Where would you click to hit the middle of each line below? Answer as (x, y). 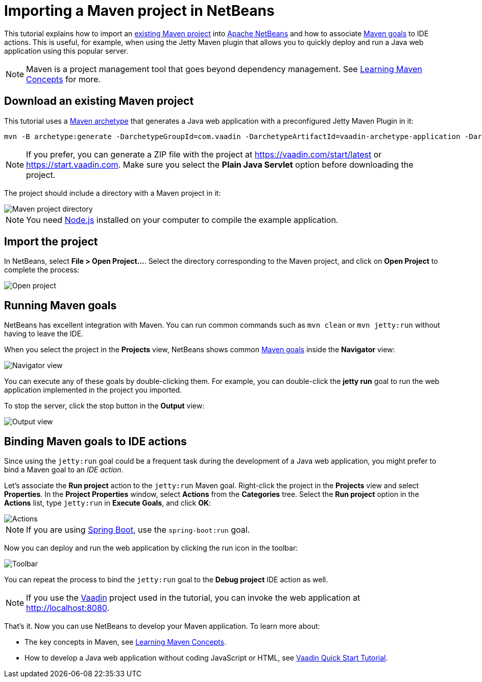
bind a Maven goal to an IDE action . (64, 470)
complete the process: (42, 270)
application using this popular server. (66, 51)
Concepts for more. (63, 79)
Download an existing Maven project (99, 101)
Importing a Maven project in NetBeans (139, 11)
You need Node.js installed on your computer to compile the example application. (182, 220)
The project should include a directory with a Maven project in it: (113, 193)
